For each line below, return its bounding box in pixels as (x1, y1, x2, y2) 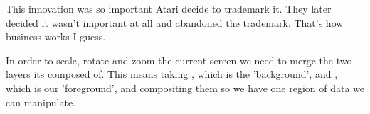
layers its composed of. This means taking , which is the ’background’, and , (6, 67, 338, 81)
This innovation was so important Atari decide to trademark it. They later (6, 1, 332, 16)
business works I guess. (6, 29, 106, 44)
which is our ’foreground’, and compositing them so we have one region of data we (6, 80, 364, 95)
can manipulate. (6, 94, 76, 109)
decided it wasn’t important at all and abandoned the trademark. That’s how (6, 15, 344, 30)
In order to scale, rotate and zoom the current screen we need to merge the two (6, 52, 352, 67)
